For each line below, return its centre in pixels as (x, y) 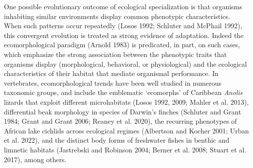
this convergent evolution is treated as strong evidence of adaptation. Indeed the (124, 35)
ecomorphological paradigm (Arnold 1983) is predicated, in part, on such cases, (122, 45)
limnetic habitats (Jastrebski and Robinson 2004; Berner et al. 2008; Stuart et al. (125, 149)
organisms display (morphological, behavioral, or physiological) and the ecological (126, 64)
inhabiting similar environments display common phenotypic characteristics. (117, 16)
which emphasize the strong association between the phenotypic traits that (116, 54)
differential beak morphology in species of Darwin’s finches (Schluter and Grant (123, 111)
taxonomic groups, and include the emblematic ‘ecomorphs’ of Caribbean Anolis (123, 92)
